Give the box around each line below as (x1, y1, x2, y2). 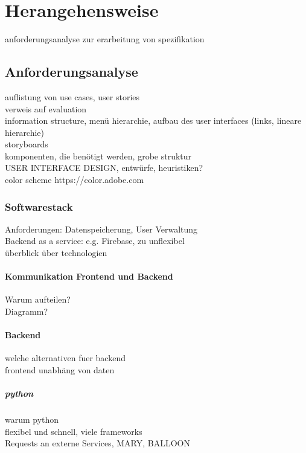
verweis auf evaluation (5, 102, 87, 115)
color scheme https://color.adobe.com (5, 173, 144, 186)
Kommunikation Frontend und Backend (5, 270, 173, 283)
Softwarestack (5, 199, 73, 214)
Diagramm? (5, 305, 48, 318)
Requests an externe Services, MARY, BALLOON (5, 437, 190, 449)
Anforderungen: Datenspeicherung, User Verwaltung (5, 222, 198, 235)
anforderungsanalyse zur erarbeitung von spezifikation (5, 33, 205, 45)
